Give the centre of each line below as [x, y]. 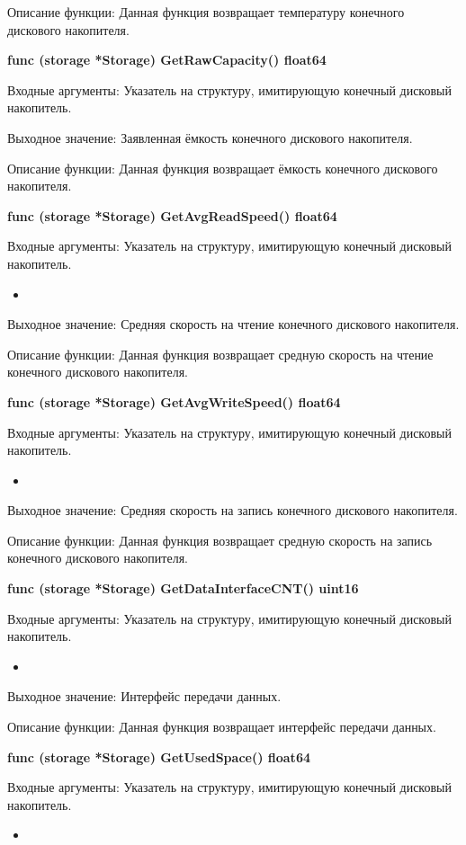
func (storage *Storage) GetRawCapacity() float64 [167, 60]
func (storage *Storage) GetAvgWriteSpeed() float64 [174, 401]
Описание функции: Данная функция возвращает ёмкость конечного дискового [223, 168]
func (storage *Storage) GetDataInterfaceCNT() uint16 [183, 588]
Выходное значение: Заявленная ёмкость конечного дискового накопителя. [210, 137]
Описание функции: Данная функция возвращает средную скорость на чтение [220, 354]
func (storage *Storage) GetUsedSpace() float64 [159, 756]
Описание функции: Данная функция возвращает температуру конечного [206, 12]
